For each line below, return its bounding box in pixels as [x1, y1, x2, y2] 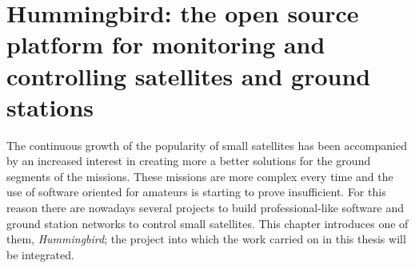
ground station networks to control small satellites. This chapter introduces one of [6, 215, 409, 231]
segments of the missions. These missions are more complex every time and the [6, 167, 393, 184]
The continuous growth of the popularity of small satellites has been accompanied [6, 136, 407, 153]
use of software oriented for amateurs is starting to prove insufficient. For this [6, 183, 386, 200]
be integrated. [6, 246, 74, 262]
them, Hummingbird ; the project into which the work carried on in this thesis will [6, 231, 406, 247]
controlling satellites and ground [6, 59, 371, 92]
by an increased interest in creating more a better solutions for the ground [6, 152, 371, 169]
